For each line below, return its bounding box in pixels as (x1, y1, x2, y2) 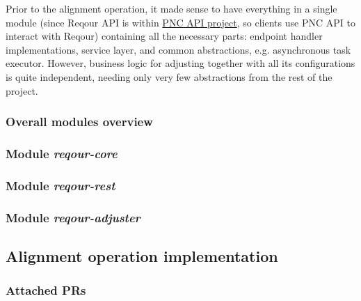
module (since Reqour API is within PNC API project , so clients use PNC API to (6, 15, 355, 29)
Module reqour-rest (6, 176, 115, 194)
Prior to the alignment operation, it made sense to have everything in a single (6, 1, 337, 15)
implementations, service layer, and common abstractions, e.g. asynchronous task (6, 42, 351, 56)
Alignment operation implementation (6, 245, 278, 266)
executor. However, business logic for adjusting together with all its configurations (6, 56, 355, 70)
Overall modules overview (6, 113, 153, 130)
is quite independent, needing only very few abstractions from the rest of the (6, 69, 332, 84)
